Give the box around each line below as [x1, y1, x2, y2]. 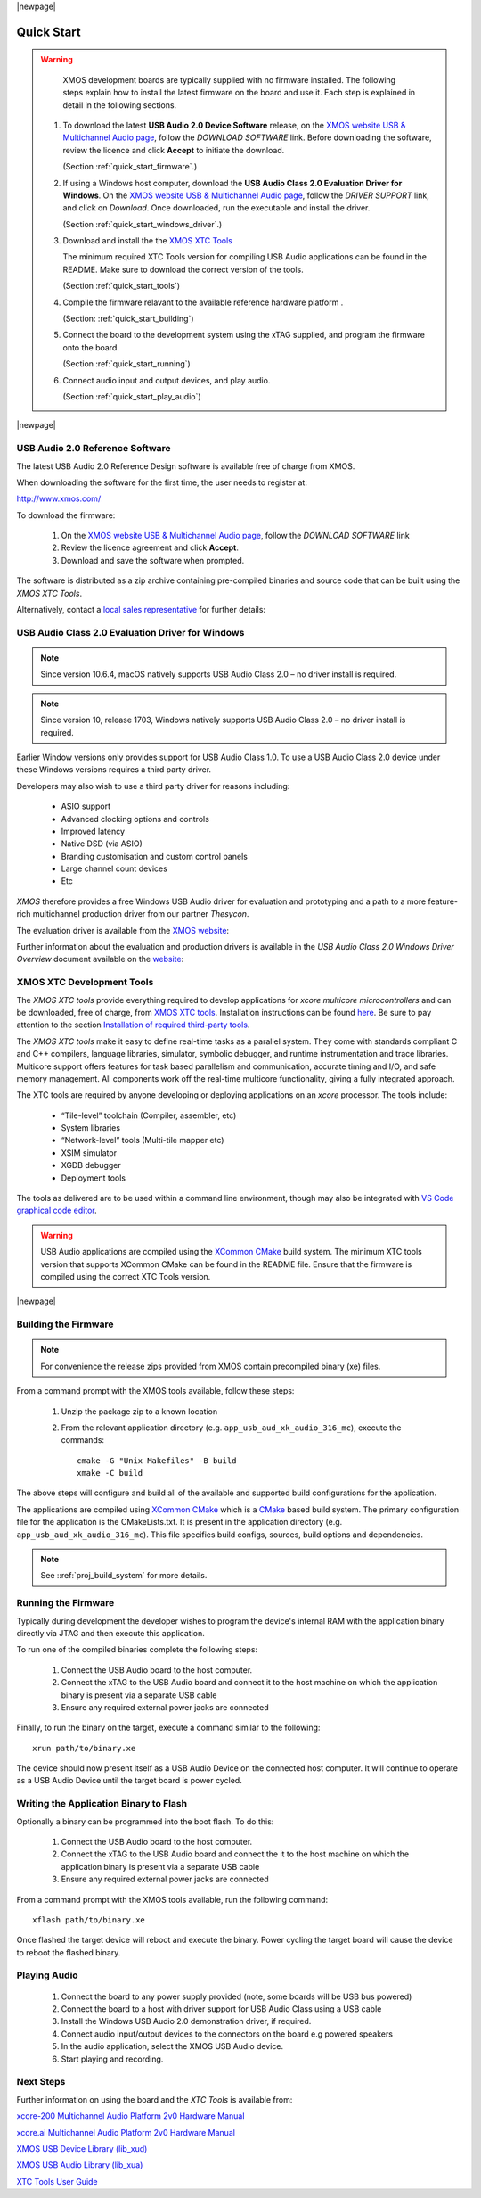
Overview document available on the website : [16, 954, 184, 965]
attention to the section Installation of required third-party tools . [16, 1019, 250, 1030]
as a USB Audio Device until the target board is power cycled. [16, 1775, 242, 1786]
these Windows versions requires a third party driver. [16, 764, 212, 775]
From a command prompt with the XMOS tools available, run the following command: [16, 1894, 329, 1905]
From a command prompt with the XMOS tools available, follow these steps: [16, 1386, 295, 1396]
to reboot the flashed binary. [16, 1947, 121, 1957]
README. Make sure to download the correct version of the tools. [62, 264, 304, 275]
